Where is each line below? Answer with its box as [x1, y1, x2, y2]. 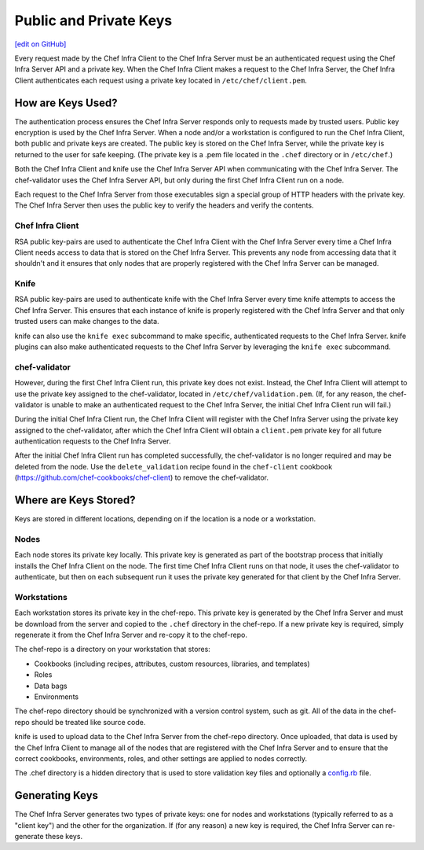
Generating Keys [14, 789, 98, 802]
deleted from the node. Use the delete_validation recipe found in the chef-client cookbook [14, 462, 333, 471]
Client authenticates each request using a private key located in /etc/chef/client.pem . [14, 75, 308, 85]
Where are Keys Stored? [14, 494, 137, 507]
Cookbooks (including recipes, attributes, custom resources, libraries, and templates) [34, 659, 310, 668]
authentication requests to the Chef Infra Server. [14, 436, 171, 446]
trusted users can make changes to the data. [14, 317, 160, 326]
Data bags [34, 681, 68, 690]
